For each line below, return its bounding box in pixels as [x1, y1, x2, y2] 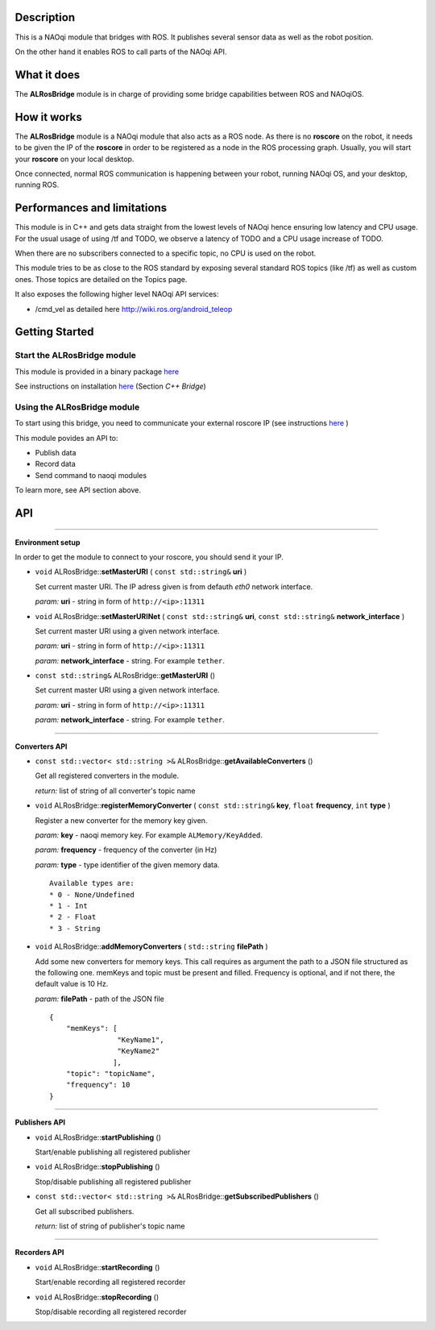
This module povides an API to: [14, 433, 118, 443]
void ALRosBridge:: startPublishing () [35, 1133, 161, 1142]
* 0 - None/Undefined [49, 890, 135, 899]
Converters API [14, 742, 68, 751]
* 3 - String [49, 924, 101, 933]
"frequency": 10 [65, 1080, 130, 1090]
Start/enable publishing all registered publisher [35, 1147, 191, 1157]
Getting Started [14, 325, 94, 339]
